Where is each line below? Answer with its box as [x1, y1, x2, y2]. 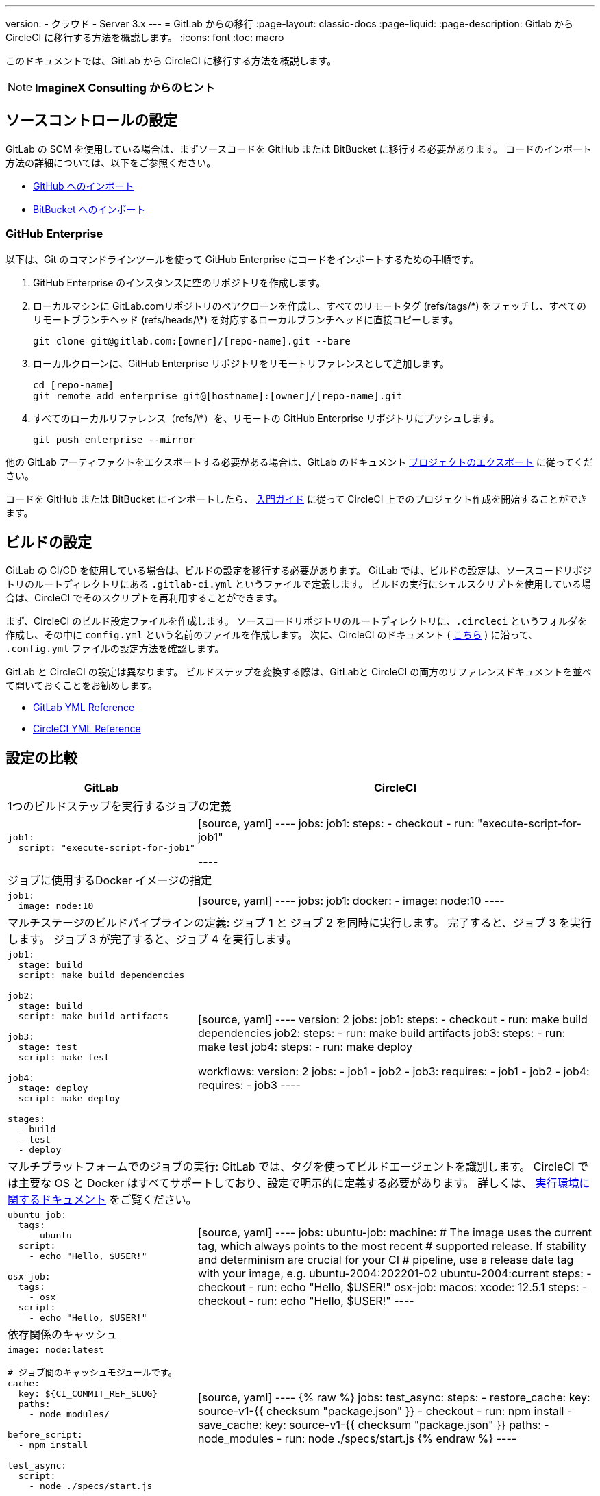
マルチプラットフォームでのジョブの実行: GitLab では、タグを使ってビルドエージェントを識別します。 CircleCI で [8, 1160, 588, 1174]
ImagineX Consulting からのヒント [35, 81, 215, 95]
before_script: [8, 1430, 83, 1441]
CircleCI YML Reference [33, 723, 141, 735]
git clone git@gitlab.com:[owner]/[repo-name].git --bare [33, 335, 351, 347]
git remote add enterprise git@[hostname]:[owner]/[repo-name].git [33, 390, 403, 401]
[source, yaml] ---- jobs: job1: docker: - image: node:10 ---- [197, 894, 505, 908]
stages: [8, 1114, 45, 1125]
